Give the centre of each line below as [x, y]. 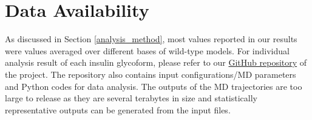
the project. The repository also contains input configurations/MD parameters [151, 74]
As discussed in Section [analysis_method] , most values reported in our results [151, 39]
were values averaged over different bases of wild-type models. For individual [147, 50]
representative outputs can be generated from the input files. [118, 109]
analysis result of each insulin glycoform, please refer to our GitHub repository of [156, 62]
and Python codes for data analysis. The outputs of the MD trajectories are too [154, 86]
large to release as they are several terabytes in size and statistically [131, 98]
